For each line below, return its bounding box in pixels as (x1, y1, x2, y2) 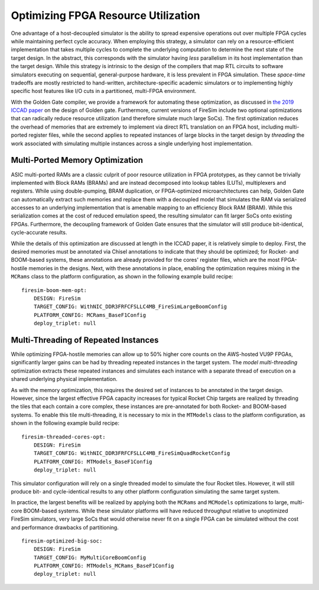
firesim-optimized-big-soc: (21, 537, 103, 544)
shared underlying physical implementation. (11, 376, 118, 383)
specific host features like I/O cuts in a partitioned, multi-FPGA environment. (11, 88, 197, 95)
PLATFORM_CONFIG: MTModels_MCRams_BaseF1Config (33, 563, 174, 569)
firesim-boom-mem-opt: (21, 287, 87, 293)
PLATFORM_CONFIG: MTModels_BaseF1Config (33, 458, 153, 465)
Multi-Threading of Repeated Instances (11, 335, 159, 345)
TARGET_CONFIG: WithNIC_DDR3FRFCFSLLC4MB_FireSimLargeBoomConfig (33, 303, 227, 310)
